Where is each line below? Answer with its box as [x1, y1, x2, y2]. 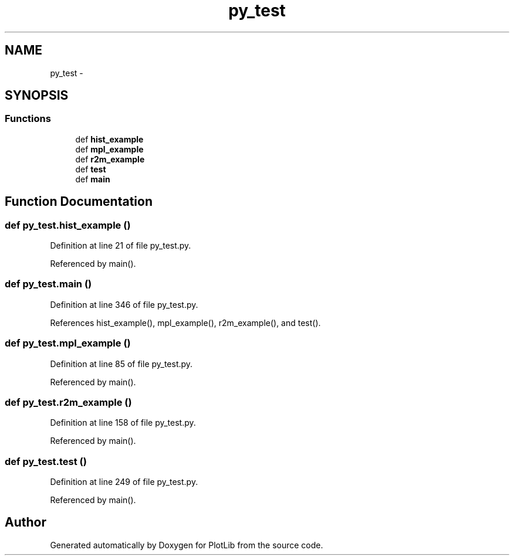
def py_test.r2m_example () [5, 396, 132, 408]
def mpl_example [75, 144, 144, 154]
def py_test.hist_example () [5, 219, 131, 231]
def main [75, 174, 110, 184]
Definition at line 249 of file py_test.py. [50, 477, 198, 487]
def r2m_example [75, 154, 145, 164]
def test [75, 164, 106, 174]
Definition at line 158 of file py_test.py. [50, 418, 196, 428]
